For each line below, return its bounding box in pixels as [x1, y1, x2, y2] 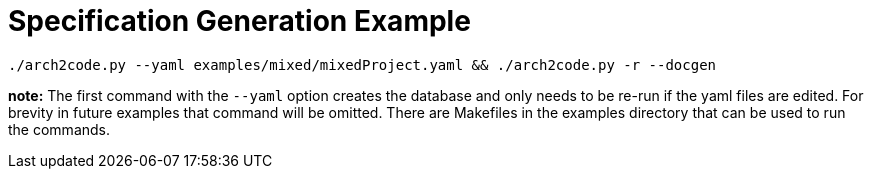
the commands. [8, 120, 111, 138]
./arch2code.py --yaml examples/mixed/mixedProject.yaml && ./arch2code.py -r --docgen [8, 56, 717, 73]
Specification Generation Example [8, 4, 471, 38]
